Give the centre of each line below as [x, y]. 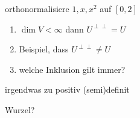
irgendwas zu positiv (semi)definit [67, 89]
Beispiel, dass [44, 49]
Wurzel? [20, 109]
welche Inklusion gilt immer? [72, 69]
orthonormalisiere [37, 8]
